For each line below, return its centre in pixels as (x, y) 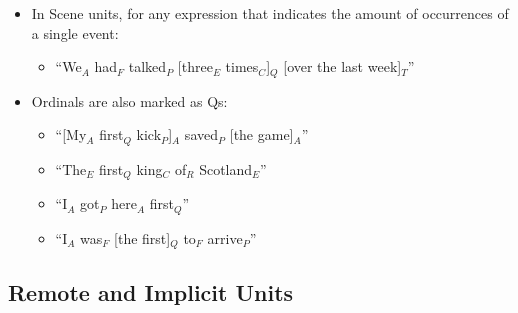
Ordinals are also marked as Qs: (129, 100)
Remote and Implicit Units (151, 292)
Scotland (226, 168)
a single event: (75, 32)
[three (195, 66)
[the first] (142, 237)
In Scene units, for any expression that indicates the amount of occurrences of (270, 13)
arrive (225, 237)
